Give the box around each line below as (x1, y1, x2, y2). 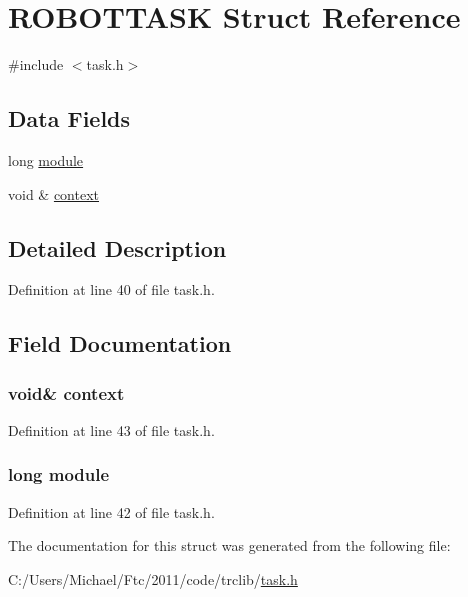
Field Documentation (8, 328, 232, 359)
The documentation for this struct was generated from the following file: (8, 535, 451, 556)
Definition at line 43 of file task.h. (8, 419, 215, 440)
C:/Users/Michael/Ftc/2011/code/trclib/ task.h (8, 568, 298, 589)
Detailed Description (8, 232, 227, 263)
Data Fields (8, 103, 131, 134)
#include (8, 54, 64, 75)
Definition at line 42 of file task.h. (8, 501, 215, 522)
